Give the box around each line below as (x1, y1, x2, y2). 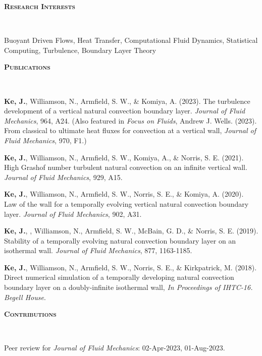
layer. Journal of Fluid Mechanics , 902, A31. (4, 208, 142, 219)
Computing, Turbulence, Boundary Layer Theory (4, 44, 156, 55)
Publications (4, 62, 50, 72)
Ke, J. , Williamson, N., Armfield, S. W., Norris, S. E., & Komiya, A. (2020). (4, 189, 244, 199)
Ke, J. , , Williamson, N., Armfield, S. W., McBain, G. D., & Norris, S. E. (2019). (4, 225, 258, 236)
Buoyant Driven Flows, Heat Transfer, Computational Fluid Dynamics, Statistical (4, 35, 258, 45)
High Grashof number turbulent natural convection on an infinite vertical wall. (4, 162, 247, 172)
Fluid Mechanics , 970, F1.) (4, 135, 87, 145)
